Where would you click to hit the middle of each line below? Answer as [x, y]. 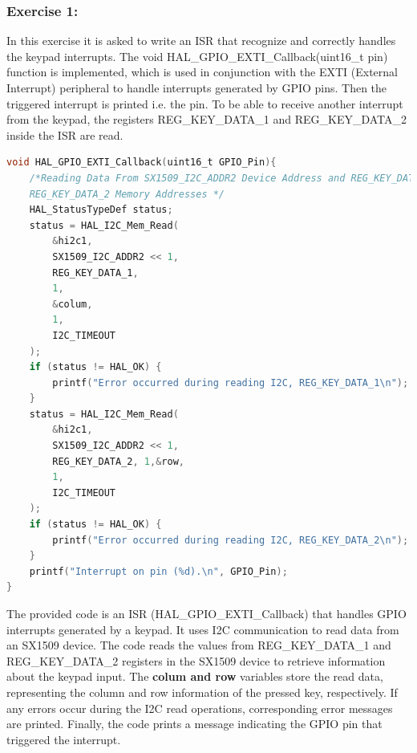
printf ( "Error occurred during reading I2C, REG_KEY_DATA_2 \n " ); [231, 540]
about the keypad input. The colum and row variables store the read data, [195, 676]
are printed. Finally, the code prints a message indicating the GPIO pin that [194, 724]
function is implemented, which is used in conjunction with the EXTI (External [202, 72]
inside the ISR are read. [65, 134]
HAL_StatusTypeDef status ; [101, 210]
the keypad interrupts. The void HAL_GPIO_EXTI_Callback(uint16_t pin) [197, 56]
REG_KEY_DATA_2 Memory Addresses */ [127, 194]
